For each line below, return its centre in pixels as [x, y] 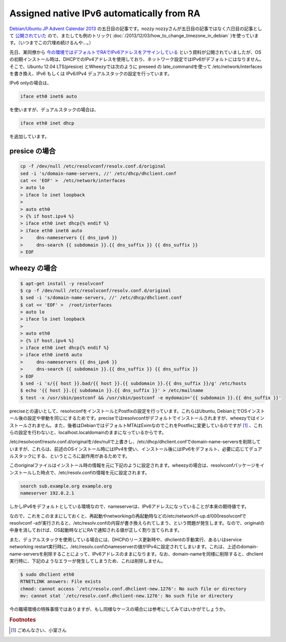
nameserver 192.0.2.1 [47, 493]
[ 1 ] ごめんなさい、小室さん [39, 630]
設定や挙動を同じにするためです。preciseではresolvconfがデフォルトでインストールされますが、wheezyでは [141, 418]
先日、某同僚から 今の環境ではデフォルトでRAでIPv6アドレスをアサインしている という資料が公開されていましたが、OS [135, 52]
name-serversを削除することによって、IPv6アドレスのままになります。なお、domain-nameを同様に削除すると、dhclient [136, 554]
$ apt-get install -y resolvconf [62, 283]
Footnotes [23, 620]
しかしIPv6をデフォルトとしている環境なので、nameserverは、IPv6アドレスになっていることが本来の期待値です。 [129, 507]
